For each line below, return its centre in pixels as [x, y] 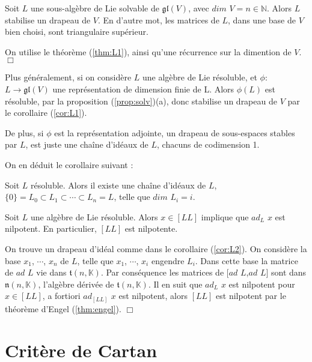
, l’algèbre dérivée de [76, 284]
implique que [225, 216]
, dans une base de [262, 20]
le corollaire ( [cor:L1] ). [46, 113]
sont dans [289, 272]
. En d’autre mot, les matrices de [159, 20]
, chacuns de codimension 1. [208, 144]
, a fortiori [61, 296]
